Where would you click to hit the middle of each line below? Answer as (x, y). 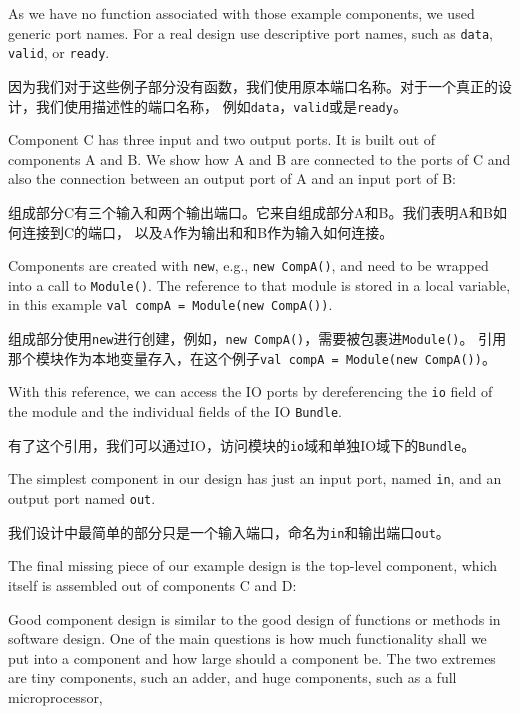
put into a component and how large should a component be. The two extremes (252, 657)
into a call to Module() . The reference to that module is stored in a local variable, (259, 284)
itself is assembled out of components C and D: (152, 584)
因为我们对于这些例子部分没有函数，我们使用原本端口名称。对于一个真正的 (253, 85)
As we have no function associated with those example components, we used (241, 13)
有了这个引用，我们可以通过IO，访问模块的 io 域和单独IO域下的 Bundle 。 (242, 444)
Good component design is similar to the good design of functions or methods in (254, 618)
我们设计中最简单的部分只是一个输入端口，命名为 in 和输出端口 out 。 (229, 531)
